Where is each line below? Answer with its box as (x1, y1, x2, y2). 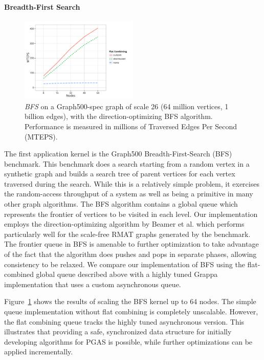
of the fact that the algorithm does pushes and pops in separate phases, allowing (4, 249, 257, 259)
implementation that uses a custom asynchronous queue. (4, 278, 181, 289)
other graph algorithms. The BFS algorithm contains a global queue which (4, 198, 238, 209)
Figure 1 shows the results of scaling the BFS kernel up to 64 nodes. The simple (4, 296, 256, 307)
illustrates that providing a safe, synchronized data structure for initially (4, 326, 232, 337)
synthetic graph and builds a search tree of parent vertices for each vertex (4, 168, 235, 179)
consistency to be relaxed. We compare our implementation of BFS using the (4, 258, 245, 269)
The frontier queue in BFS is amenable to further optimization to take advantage (4, 238, 259, 249)
